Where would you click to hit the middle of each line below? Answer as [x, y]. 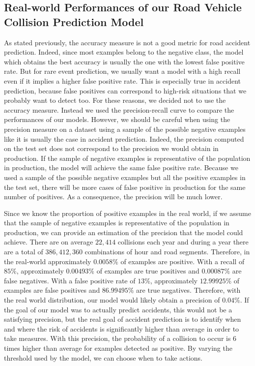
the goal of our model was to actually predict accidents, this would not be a [118, 309]
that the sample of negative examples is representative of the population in [117, 223]
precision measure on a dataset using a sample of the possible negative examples [125, 129]
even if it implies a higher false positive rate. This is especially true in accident [122, 80]
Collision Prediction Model [74, 21]
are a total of [24, 252]
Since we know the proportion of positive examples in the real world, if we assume [127, 213]
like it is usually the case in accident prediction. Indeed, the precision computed [124, 138]
